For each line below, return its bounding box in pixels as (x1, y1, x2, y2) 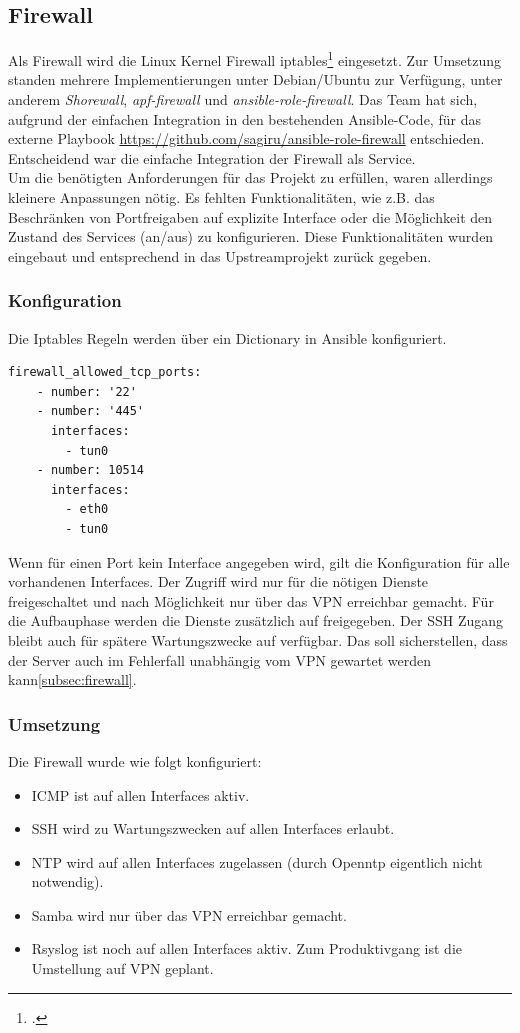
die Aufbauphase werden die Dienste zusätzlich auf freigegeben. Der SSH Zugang (8, 610, 504, 631)
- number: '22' (36, 384, 137, 399)
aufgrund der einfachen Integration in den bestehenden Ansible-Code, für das (8, 108, 481, 129)
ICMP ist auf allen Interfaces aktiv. (31, 784, 250, 805)
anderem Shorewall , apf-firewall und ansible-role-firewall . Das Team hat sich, (8, 89, 478, 110)
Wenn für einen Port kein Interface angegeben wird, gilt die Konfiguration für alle (8, 551, 510, 572)
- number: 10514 (36, 463, 145, 478)
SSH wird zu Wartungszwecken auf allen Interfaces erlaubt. (31, 818, 395, 839)
